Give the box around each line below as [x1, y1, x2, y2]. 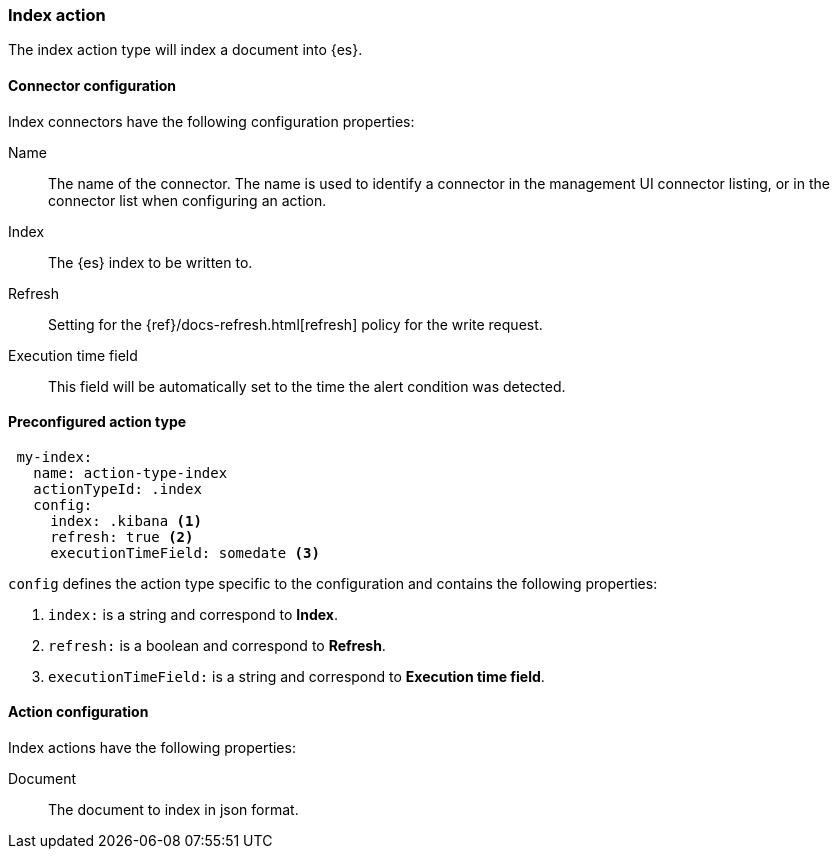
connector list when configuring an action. [48, 191, 327, 209]
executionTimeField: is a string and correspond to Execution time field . [48, 667, 545, 685]
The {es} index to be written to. [48, 253, 253, 271]
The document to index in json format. [48, 801, 299, 819]
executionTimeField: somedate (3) [50, 544, 320, 561]
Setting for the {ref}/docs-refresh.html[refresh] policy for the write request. [48, 315, 543, 333]
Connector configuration [8, 76, 176, 94]
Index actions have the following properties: [8, 739, 296, 757]
